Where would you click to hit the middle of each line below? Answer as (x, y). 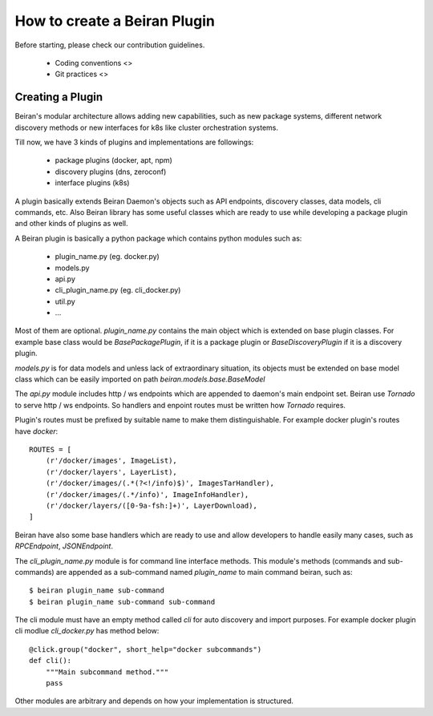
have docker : (36, 431)
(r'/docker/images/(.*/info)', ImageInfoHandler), (147, 494)
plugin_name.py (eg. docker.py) (107, 257)
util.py (65, 301)
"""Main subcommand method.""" (107, 672)
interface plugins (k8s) (92, 183)
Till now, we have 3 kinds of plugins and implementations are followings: (134, 142)
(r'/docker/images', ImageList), (111, 461)
